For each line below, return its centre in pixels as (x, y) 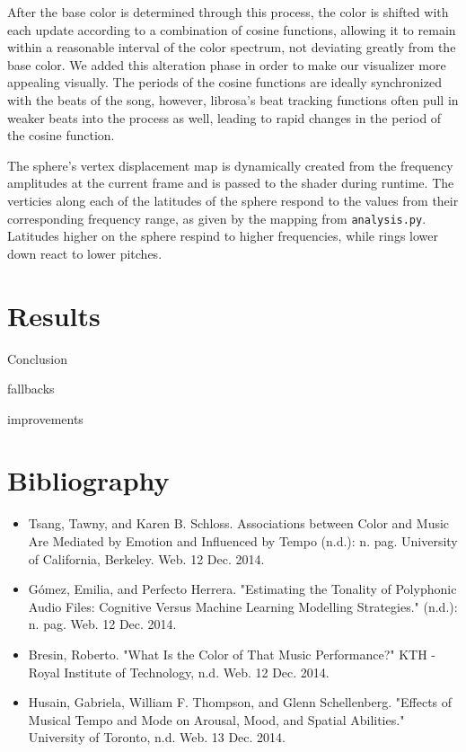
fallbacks (31, 389)
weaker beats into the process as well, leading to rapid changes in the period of (224, 117)
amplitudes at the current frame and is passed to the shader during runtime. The (231, 183)
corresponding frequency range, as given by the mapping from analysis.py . (217, 218)
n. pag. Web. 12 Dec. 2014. (102, 624)
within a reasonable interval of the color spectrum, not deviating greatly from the (232, 47)
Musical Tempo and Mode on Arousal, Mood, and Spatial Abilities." (216, 719)
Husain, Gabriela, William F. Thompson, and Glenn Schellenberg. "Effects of (240, 702)
